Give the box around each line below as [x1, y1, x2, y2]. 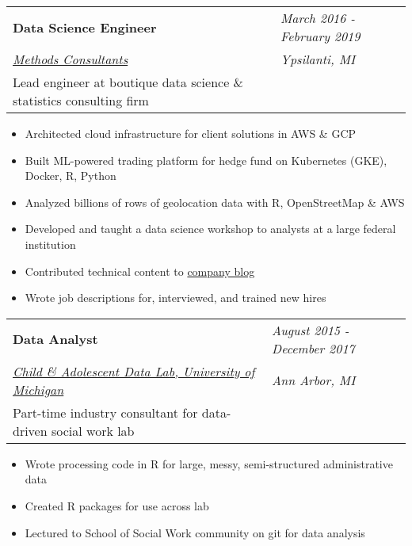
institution [25, 235, 76, 252]
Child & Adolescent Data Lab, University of [13, 361, 255, 380]
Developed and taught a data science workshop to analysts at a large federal [25, 220, 396, 237]
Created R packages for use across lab [25, 497, 209, 514]
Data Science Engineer [13, 17, 157, 36]
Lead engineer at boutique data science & [13, 73, 244, 91]
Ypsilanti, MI [280, 50, 356, 68]
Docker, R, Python [25, 167, 116, 184]
